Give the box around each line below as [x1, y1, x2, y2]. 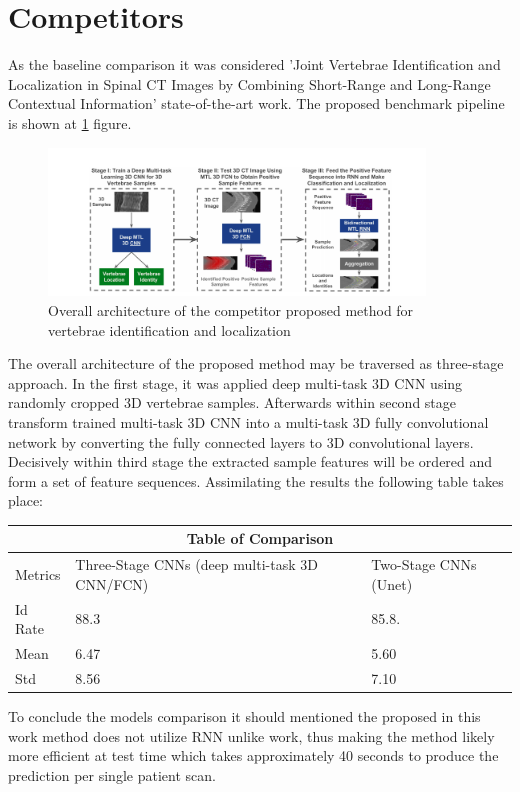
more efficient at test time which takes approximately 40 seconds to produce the [8, 745, 499, 766]
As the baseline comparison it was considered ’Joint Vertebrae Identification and [8, 54, 501, 75]
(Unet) [371, 573, 413, 594]
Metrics [15, 564, 61, 585]
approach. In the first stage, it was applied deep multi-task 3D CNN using [8, 372, 463, 393]
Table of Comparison [186, 528, 334, 549]
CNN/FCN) [75, 573, 149, 594]
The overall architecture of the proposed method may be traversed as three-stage [8, 353, 504, 374]
